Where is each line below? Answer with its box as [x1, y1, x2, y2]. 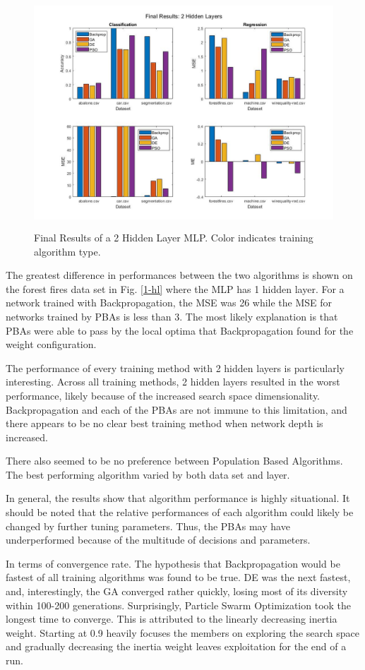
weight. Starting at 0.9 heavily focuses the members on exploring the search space [6, 625, 360, 640]
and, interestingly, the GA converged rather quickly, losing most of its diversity [6, 584, 348, 599]
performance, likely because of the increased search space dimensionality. [6, 388, 321, 402]
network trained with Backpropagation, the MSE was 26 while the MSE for [6, 295, 333, 310]
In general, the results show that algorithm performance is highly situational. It [6, 491, 350, 506]
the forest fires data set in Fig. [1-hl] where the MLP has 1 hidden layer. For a [6, 281, 345, 296]
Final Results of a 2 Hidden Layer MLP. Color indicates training [34, 229, 313, 244]
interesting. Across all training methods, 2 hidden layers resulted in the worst [6, 374, 340, 389]
